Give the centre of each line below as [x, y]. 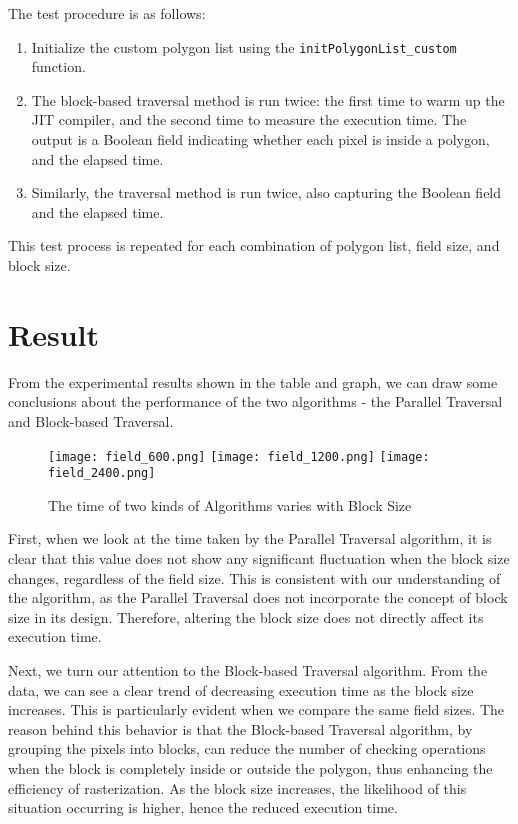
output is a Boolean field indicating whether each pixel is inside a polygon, [260, 139]
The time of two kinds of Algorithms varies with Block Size [230, 504]
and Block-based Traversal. [91, 420]
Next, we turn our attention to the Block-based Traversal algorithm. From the [248, 669]
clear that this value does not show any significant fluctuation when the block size [259, 558]
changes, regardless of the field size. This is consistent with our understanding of [254, 577]
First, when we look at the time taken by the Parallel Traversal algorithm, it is [250, 538]
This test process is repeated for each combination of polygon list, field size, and [254, 245]
